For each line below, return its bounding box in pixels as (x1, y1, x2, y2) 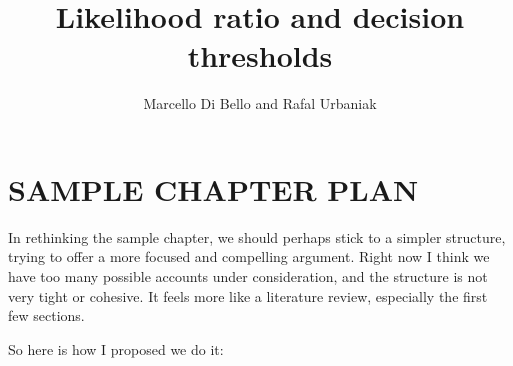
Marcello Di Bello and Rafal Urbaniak (143, 93, 377, 114)
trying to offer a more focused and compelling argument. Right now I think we (8, 246, 490, 267)
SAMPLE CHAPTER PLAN (8, 168, 419, 209)
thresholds (187, 35, 333, 76)
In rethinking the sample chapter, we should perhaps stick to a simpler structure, (8, 226, 506, 247)
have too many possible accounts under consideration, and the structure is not (8, 266, 488, 287)
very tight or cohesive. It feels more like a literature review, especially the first (8, 285, 488, 306)
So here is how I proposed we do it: (8, 338, 224, 359)
